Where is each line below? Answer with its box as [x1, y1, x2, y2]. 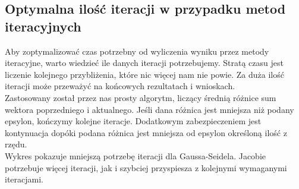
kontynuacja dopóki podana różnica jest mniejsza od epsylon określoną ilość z [5, 126, 287, 138]
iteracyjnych [5, 17, 81, 35]
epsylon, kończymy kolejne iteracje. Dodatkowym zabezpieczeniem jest [5, 115, 262, 127]
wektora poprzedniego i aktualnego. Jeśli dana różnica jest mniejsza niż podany [5, 103, 294, 115]
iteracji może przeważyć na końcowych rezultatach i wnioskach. [5, 80, 235, 92]
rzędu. [5, 138, 27, 150]
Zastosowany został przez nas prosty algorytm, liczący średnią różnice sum [5, 91, 276, 103]
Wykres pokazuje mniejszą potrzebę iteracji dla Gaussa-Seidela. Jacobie [5, 149, 266, 162]
